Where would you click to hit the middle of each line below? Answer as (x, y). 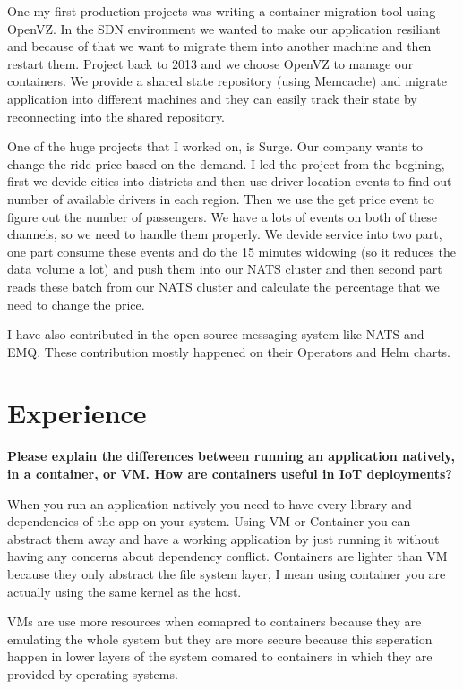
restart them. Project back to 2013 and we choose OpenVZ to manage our (210, 63)
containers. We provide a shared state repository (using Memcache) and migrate (227, 81)
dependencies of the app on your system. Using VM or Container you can (209, 521)
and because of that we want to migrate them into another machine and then (219, 46)
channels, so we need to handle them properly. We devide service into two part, (225, 234)
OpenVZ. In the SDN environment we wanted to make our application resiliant (224, 28)
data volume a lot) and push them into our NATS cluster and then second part (225, 269)
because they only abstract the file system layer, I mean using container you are (227, 573)
